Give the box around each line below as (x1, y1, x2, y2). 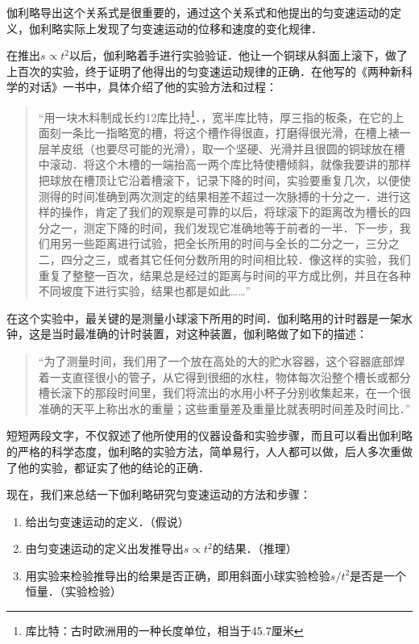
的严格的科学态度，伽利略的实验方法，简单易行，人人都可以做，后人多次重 (6, 442, 401, 459)
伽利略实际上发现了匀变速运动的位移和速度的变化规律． (28, 19, 322, 36)
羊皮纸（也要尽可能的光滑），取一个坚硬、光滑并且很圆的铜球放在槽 (49, 140, 405, 157)
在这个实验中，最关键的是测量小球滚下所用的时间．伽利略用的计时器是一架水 (6, 309, 413, 326)
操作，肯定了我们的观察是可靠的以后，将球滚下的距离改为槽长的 (60, 203, 400, 220)
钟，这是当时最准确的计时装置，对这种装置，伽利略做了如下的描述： (6, 325, 367, 342)
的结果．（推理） (212, 540, 297, 557)
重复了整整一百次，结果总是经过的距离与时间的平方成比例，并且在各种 (38, 266, 411, 283)
